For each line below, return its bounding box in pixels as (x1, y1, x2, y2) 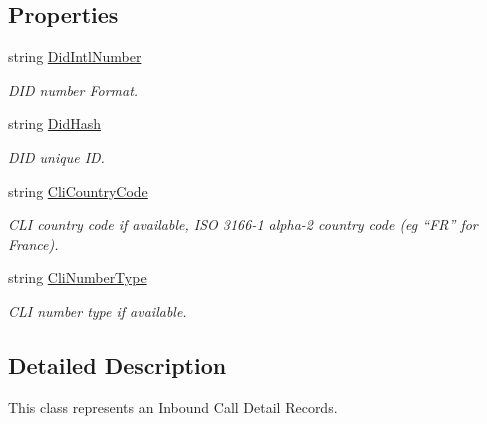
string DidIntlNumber (8, 46, 142, 67)
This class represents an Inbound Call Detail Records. (8, 396, 338, 417)
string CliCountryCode (8, 180, 148, 201)
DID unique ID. (8, 146, 105, 167)
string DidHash (8, 113, 101, 134)
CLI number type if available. (8, 300, 187, 321)
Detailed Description (8, 349, 227, 380)
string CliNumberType (8, 267, 147, 288)
